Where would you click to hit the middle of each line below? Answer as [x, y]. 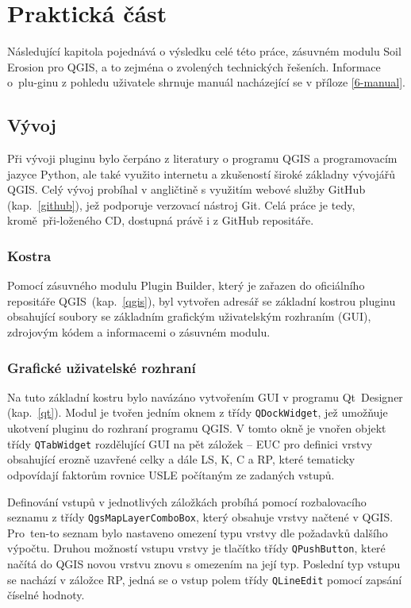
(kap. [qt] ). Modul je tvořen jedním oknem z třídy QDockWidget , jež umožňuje [198, 412]
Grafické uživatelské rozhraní [102, 367]
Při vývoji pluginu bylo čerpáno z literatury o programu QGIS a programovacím [202, 158]
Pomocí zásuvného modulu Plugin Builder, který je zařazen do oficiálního [186, 285]
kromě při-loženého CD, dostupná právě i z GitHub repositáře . [161, 220]
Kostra [29, 256]
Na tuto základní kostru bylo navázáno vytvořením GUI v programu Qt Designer [205, 396]
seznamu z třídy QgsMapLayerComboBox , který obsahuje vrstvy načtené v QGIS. [200, 517]
